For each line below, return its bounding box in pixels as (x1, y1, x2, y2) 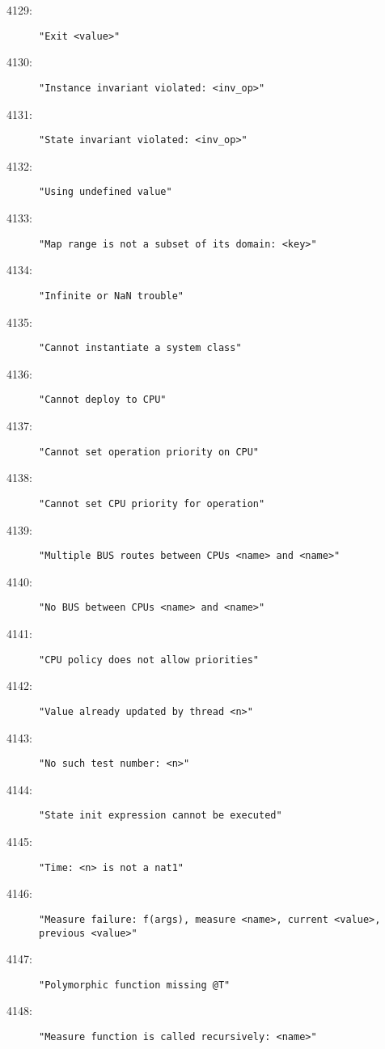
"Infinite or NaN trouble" (39, 290, 184, 302)
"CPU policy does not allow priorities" (39, 654, 260, 666)
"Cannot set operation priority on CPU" (39, 446, 260, 458)
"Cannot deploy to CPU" (39, 394, 167, 406)
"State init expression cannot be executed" (39, 810, 282, 822)
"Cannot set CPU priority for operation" (39, 497, 265, 510)
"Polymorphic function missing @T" (39, 979, 231, 991)
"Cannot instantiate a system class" (39, 342, 242, 354)
